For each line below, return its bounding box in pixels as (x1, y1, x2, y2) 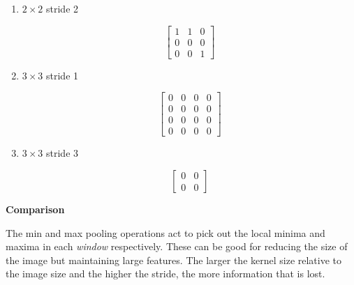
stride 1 (46, 68, 79, 82)
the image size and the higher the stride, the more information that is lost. (6, 266, 325, 281)
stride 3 (46, 146, 79, 160)
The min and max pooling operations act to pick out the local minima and (6, 225, 325, 240)
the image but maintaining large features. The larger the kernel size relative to (6, 252, 342, 267)
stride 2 (46, 1, 79, 15)
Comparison (6, 202, 65, 216)
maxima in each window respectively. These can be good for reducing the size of (6, 239, 348, 254)
